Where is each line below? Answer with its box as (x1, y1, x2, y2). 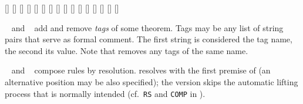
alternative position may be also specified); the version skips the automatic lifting (5, 75, 298, 88)
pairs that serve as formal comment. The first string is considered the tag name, (5, 33, 292, 45)
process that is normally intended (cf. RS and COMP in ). (5, 87, 206, 99)
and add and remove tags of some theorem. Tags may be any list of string (11, 21, 284, 33)
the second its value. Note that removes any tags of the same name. (5, 44, 248, 56)
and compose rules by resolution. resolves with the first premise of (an (11, 64, 271, 76)
